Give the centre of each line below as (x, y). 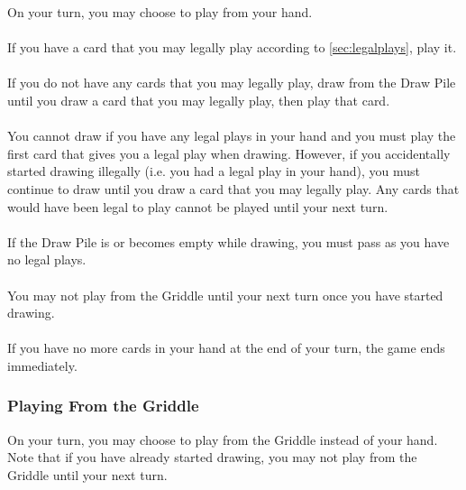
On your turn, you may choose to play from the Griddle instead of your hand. (223, 439)
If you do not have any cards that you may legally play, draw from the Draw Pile (232, 83)
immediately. (42, 365)
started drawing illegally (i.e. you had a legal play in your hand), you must (214, 171)
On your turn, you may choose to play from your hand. (160, 12)
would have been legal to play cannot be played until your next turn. (198, 206)
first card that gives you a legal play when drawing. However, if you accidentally (229, 153)
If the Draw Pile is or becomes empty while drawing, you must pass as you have (228, 241)
